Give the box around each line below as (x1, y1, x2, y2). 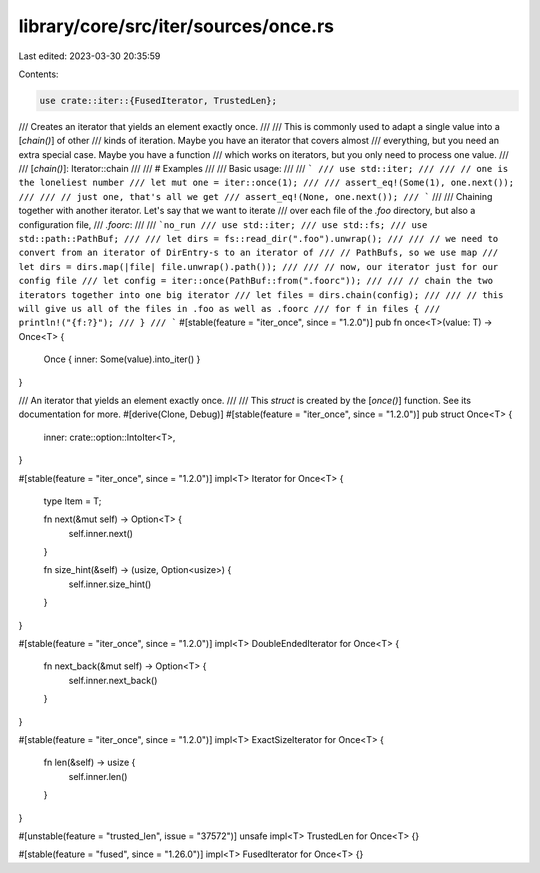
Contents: (18, 68, 59, 80)
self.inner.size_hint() (68, 578, 152, 590)
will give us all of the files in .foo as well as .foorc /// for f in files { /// (18, 303, 441, 314)
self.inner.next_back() (68, 674, 158, 686)
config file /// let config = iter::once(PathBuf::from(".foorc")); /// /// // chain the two (18, 275, 494, 287)
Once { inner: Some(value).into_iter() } (43, 353, 201, 365)
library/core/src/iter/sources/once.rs (18, 15, 335, 37)
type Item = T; (43, 495, 102, 507)
